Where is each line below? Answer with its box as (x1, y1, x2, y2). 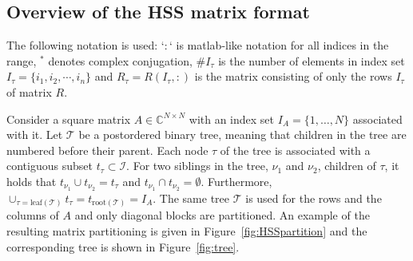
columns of (6, 207, 59, 223)
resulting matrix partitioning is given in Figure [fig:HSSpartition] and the (6, 222, 367, 239)
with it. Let (6, 126, 63, 143)
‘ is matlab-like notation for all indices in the (169, 37, 389, 53)
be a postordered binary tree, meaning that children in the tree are (78, 126, 407, 143)
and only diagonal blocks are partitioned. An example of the (74, 207, 370, 223)
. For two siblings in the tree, (126, 157, 268, 174)
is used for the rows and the (245, 189, 382, 206)
